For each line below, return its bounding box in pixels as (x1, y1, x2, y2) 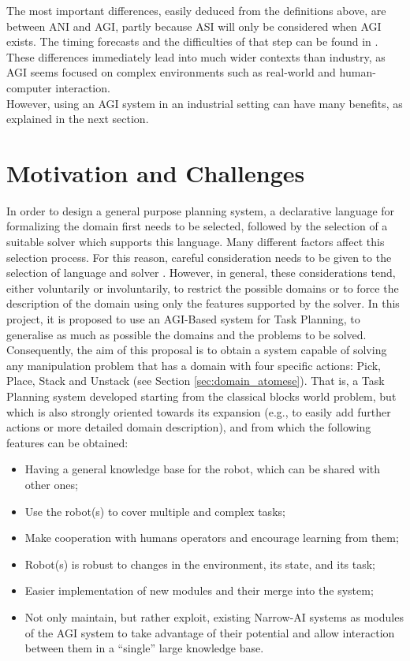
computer (6, 79, 52, 95)
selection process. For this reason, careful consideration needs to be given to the (6, 248, 392, 265)
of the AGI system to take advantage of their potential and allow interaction (24, 624, 395, 640)
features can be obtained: (6, 434, 129, 450)
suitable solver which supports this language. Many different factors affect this (6, 233, 385, 250)
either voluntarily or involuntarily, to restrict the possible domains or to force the (6, 279, 399, 296)
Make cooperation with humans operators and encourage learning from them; (24, 529, 399, 546)
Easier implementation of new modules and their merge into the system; (24, 582, 374, 599)
